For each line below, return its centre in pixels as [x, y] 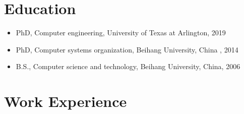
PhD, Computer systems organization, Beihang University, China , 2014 [127, 49]
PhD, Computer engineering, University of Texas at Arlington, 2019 [121, 33]
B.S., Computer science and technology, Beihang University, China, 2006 [128, 66]
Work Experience [66, 101]
